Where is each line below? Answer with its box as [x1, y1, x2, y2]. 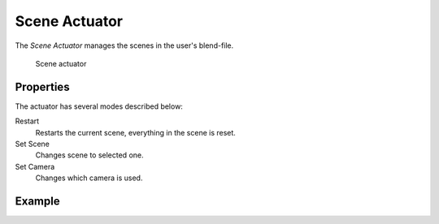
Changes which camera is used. [35, 173, 143, 183]
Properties [15, 80, 70, 93]
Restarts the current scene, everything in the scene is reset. [35, 127, 236, 137]
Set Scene [15, 139, 50, 149]
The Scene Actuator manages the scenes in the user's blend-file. [15, 41, 234, 50]
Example [15, 195, 60, 208]
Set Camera [15, 162, 55, 171]
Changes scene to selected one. [35, 150, 144, 160]
